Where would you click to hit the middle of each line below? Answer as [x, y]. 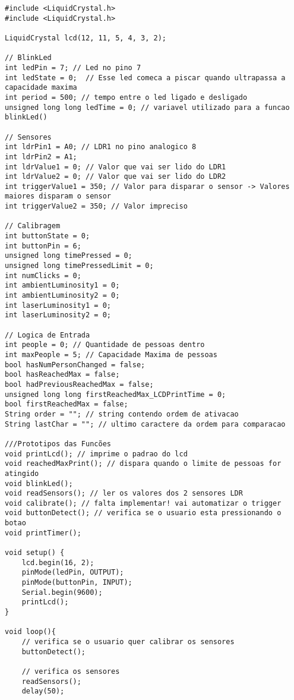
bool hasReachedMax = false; [62, 375]
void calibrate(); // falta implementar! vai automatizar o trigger [143, 503]
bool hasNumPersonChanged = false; [75, 365]
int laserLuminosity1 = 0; [58, 305]
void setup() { [35, 553]
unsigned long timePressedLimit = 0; [79, 266]
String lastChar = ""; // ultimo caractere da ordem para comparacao [145, 424]
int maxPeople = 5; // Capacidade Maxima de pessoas [111, 354]
